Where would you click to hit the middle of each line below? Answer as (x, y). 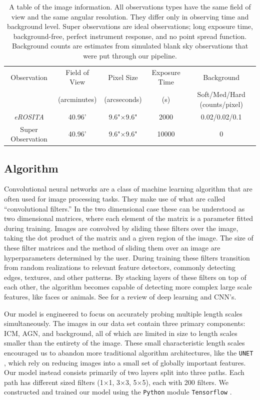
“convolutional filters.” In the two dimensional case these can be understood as (124, 208)
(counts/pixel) (221, 104)
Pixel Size (123, 77)
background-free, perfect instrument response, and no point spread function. (130, 36)
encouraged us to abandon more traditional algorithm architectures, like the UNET (129, 352)
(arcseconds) (123, 99)
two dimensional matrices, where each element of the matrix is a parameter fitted (129, 218)
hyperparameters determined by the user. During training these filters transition (127, 257)
